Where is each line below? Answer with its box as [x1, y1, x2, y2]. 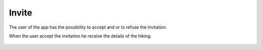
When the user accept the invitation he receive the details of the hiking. [9, 33, 152, 39]
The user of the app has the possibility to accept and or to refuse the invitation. [9, 24, 167, 30]
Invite [9, 7, 33, 18]
